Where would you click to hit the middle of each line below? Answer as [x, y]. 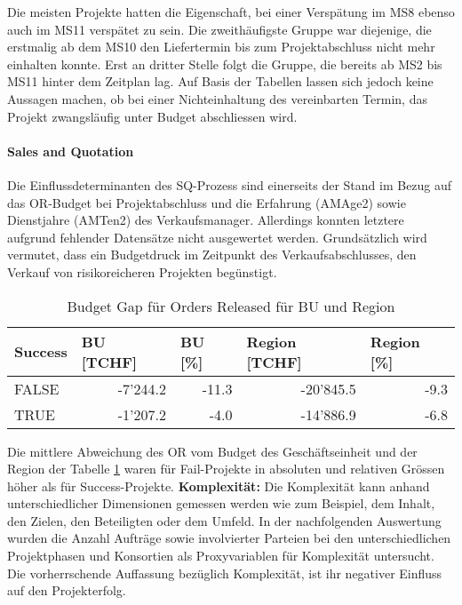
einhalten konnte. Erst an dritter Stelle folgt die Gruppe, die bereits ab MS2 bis [225, 64]
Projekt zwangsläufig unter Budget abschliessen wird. [152, 116]
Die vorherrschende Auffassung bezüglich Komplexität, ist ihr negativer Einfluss [225, 573]
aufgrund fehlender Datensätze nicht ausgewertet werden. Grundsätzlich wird [217, 237]
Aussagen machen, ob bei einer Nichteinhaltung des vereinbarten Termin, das [217, 98]
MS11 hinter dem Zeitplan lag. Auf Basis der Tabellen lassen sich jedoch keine [220, 81]
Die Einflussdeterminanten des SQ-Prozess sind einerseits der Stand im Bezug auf [230, 184]
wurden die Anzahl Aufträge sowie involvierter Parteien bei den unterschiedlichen [229, 538]
